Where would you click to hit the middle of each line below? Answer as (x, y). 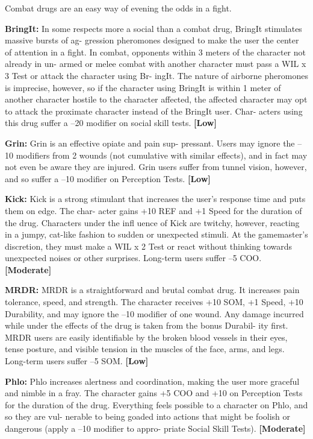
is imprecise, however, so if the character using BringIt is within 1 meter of (143, 87)
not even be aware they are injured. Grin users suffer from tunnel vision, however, (156, 167)
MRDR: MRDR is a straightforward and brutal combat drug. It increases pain (152, 290)
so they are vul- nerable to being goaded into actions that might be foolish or (148, 416)
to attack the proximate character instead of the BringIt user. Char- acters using (154, 111)
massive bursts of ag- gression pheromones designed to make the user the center (152, 40)
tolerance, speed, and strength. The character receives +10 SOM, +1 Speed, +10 (154, 302)
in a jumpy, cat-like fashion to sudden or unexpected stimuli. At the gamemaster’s (156, 234)
